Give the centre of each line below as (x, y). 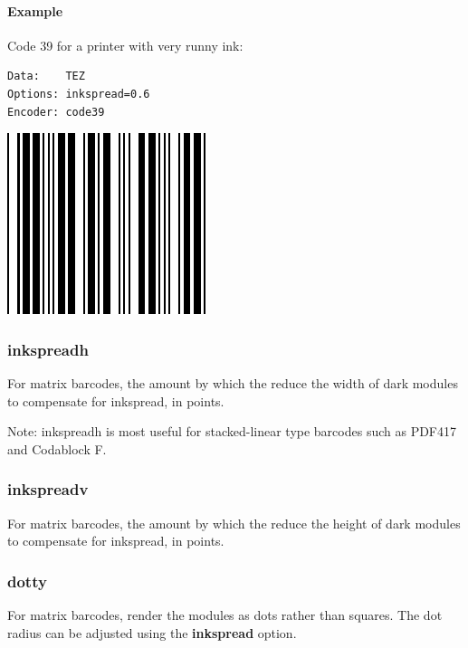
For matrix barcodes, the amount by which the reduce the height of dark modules (234, 523)
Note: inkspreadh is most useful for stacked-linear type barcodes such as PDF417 (232, 431)
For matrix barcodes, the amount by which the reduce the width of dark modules (233, 382)
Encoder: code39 (56, 112)
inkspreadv (48, 489)
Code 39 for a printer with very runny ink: (125, 45)
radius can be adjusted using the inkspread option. (152, 632)
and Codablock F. (57, 448)
